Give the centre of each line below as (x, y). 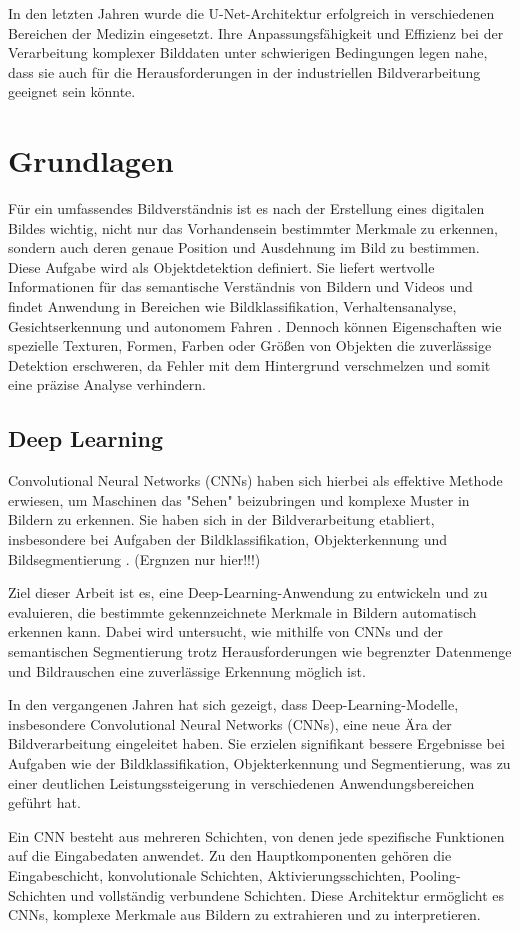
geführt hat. (44, 802)
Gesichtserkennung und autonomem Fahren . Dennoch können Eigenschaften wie (255, 325)
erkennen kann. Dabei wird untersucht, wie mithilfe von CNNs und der (225, 631)
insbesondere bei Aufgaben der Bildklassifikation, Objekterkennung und (227, 539)
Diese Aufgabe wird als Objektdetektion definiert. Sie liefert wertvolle (221, 266)
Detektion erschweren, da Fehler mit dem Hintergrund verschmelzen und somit (249, 364)
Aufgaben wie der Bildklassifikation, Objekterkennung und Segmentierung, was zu (259, 762)
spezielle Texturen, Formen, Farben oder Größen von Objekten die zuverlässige (250, 345)
